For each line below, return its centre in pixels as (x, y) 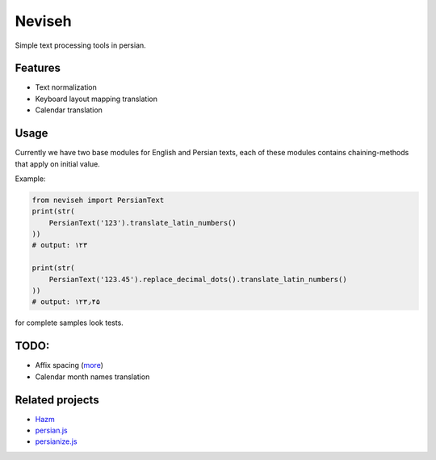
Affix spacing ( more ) (69, 365)
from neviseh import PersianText (98, 200)
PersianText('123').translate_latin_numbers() (143, 223)
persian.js (51, 430)
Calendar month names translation (92, 377)
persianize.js (56, 441)
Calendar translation (69, 110)
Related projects (57, 400)
